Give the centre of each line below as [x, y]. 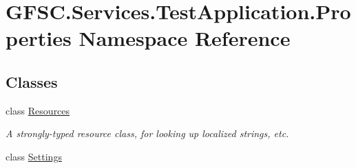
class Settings [34, 156]
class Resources [38, 110]
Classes [32, 81]
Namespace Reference [185, 38]
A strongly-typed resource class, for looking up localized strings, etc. [147, 133]
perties [39, 38]
